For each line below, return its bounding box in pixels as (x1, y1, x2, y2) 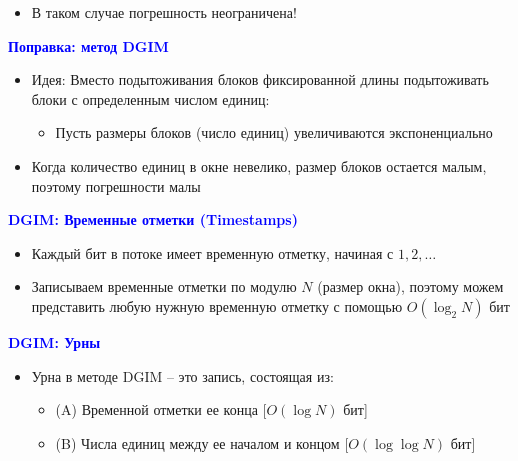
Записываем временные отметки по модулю (31, 276, 297, 297)
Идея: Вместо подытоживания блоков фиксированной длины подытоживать (31, 69, 489, 90)
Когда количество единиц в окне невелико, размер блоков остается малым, (31, 155, 487, 176)
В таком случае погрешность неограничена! (31, 2, 297, 22)
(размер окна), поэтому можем (317, 276, 504, 297)
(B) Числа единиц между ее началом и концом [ (55, 432, 349, 453)
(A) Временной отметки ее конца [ (55, 399, 267, 420)
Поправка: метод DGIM (8, 35, 169, 56)
